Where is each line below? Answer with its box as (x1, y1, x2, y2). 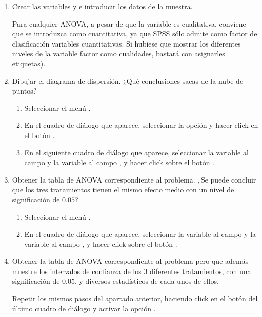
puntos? (12, 85, 37, 96)
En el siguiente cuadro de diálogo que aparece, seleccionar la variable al (24, 147, 249, 157)
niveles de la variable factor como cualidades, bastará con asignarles (12, 48, 225, 59)
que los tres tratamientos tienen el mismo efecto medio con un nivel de (12, 184, 234, 195)
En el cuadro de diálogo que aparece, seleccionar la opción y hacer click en (24, 120, 258, 130)
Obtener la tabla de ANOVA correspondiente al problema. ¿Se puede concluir (12, 174, 256, 185)
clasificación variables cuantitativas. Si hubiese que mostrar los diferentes (12, 38, 241, 49)
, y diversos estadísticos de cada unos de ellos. (75, 276, 219, 286)
